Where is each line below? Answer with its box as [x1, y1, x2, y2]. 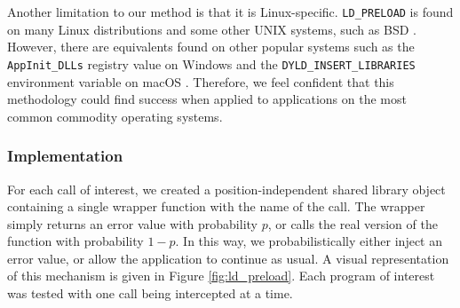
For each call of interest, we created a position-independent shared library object [7, 179, 446, 198]
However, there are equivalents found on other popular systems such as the [7, 37, 415, 56]
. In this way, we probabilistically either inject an [175, 232, 443, 250]
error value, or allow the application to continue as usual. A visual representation [7, 249, 449, 267]
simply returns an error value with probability [7, 214, 258, 233]
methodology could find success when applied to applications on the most [7, 90, 407, 108]
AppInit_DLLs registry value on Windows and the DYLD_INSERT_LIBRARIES [7, 54, 416, 73]
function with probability [7, 232, 144, 250]
